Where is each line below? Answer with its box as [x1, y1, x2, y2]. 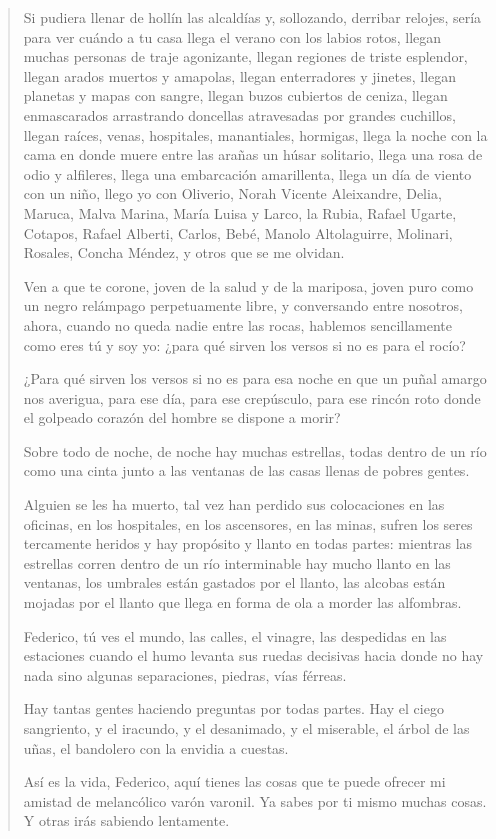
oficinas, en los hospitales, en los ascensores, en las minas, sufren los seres [23, 513, 473, 534]
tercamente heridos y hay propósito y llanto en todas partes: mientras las [23, 533, 473, 554]
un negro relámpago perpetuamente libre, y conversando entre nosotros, [23, 295, 463, 316]
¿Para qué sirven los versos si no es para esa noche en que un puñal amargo [23, 368, 487, 389]
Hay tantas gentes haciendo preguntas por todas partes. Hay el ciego [23, 698, 444, 719]
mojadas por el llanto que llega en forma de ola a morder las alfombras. [23, 592, 462, 613]
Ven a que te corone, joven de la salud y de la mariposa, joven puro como [23, 275, 474, 296]
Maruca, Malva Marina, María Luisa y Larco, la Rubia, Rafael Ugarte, [23, 202, 457, 223]
